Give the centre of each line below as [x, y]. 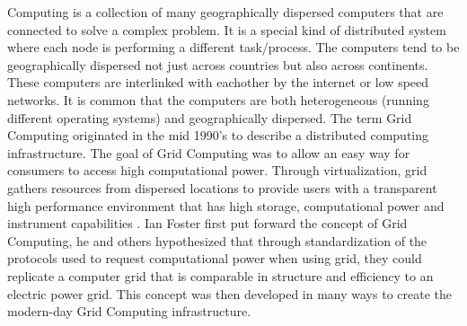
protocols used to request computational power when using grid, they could [215, 258]
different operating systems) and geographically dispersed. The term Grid [210, 117]
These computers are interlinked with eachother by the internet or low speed [218, 82]
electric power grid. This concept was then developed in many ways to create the [229, 293]
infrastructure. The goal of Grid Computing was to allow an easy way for [209, 152]
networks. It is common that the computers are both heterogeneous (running [218, 99]
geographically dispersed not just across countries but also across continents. [218, 64]
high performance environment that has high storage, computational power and [226, 205]
